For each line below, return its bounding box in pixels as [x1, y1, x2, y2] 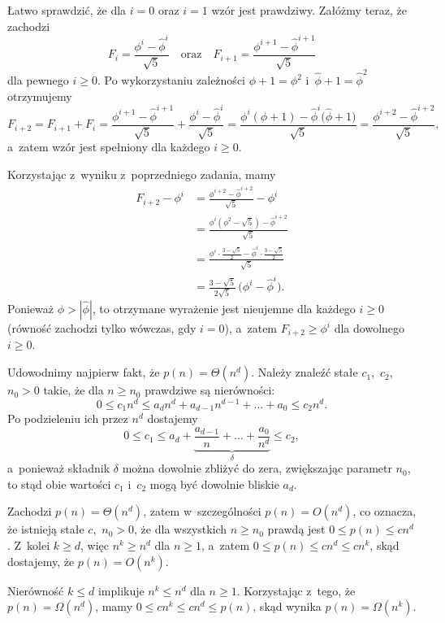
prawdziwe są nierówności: [145, 381, 275, 399]
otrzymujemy [7, 87, 72, 104]
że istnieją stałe [7, 521, 84, 538]
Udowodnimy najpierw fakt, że [7, 364, 160, 381]
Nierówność [7, 582, 64, 599]
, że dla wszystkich [134, 521, 227, 538]
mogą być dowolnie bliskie [149, 475, 279, 492]
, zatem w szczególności [143, 503, 261, 520]
